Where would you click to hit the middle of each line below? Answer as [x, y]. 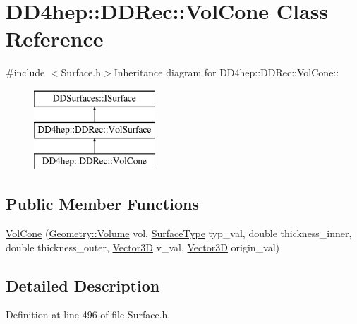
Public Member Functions [102, 204]
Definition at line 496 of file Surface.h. [88, 314]
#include [25, 72]
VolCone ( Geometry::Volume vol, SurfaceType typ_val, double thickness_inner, [179, 233]
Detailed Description [83, 285]
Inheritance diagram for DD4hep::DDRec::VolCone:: [226, 72]
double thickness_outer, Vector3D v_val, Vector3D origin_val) [143, 247]
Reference [55, 38]
